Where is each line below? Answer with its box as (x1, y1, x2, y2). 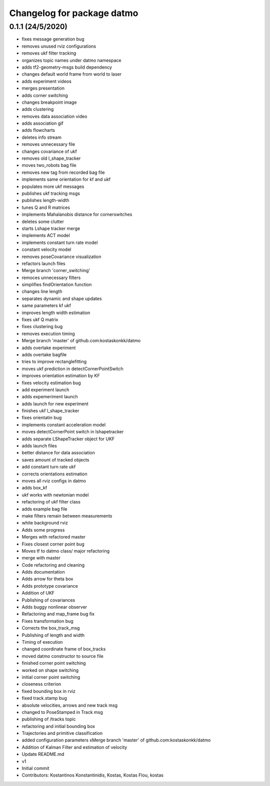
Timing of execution (21, 639, 63, 645)
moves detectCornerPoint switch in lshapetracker (21, 429, 124, 435)
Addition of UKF (21, 590, 55, 596)
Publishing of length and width (21, 632, 85, 638)
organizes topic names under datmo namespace (21, 57, 121, 63)
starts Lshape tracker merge (21, 225, 80, 231)
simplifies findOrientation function (21, 282, 92, 288)
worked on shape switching (21, 667, 79, 673)
